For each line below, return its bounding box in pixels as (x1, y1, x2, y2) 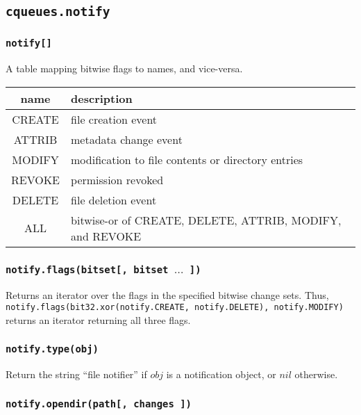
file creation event (71, 111, 158, 127)
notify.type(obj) (6, 343, 99, 355)
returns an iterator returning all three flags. (6, 312, 191, 327)
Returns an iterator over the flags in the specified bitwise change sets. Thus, (6, 287, 329, 302)
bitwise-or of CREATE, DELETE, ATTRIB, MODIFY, (71, 211, 342, 228)
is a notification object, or (166, 367, 276, 382)
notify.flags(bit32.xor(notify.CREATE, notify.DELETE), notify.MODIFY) (6, 302, 344, 313)
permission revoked (71, 171, 164, 188)
